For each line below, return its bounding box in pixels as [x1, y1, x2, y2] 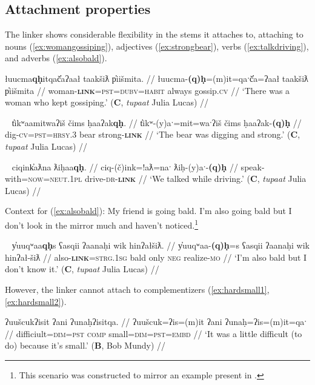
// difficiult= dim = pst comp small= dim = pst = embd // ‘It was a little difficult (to [5, 327, 302, 340]
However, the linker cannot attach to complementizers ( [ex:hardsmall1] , [5, 283, 270, 295]
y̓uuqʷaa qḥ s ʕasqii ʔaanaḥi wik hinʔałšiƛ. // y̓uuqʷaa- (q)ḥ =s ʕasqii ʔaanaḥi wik [12, 239, 310, 252]
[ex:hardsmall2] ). [5, 295, 67, 307]
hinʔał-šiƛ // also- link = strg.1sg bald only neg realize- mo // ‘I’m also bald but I [5, 250, 307, 263]
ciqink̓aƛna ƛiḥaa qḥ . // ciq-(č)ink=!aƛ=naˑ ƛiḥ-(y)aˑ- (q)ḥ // [12, 160, 238, 173]
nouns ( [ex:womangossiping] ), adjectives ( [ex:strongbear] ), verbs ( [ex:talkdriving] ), [5, 39, 309, 52]
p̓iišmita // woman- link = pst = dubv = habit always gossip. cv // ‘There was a [5, 84, 290, 96]
